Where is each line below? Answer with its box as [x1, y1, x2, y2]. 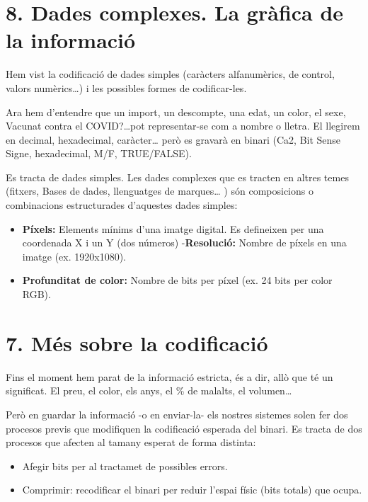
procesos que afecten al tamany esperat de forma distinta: [6, 435, 256, 450]
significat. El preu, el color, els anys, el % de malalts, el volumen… [6, 383, 292, 398]
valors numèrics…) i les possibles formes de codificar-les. [6, 80, 247, 95]
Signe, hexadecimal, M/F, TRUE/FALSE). [6, 146, 192, 161]
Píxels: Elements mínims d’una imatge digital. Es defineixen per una [22, 221, 324, 236]
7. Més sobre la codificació [6, 328, 268, 357]
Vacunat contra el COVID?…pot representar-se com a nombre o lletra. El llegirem [6, 118, 360, 133]
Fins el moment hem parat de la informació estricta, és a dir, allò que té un [6, 369, 333, 384]
